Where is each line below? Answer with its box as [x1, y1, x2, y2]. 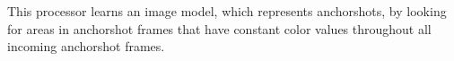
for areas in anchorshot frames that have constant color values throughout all [7, 19, 432, 38]
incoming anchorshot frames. [7, 37, 165, 56]
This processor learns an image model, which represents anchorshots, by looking [7, 2, 447, 20]
